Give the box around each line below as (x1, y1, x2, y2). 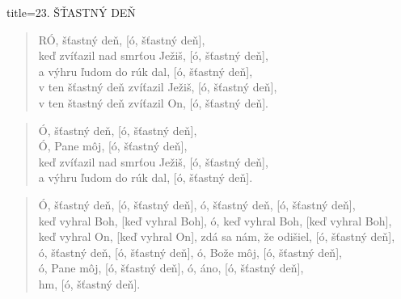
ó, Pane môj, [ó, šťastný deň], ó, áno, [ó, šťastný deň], (38, 259, 304, 276)
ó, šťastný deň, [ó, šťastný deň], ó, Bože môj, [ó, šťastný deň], (38, 243, 342, 260)
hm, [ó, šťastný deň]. (38, 275, 141, 292)
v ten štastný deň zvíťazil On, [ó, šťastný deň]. (38, 94, 268, 111)
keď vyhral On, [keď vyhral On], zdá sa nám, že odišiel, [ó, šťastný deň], (38, 228, 395, 245)
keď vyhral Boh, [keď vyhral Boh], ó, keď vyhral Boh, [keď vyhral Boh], (38, 212, 392, 229)
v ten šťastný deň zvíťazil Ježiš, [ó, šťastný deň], (38, 78, 277, 95)
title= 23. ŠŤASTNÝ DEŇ (6, 4, 136, 20)
